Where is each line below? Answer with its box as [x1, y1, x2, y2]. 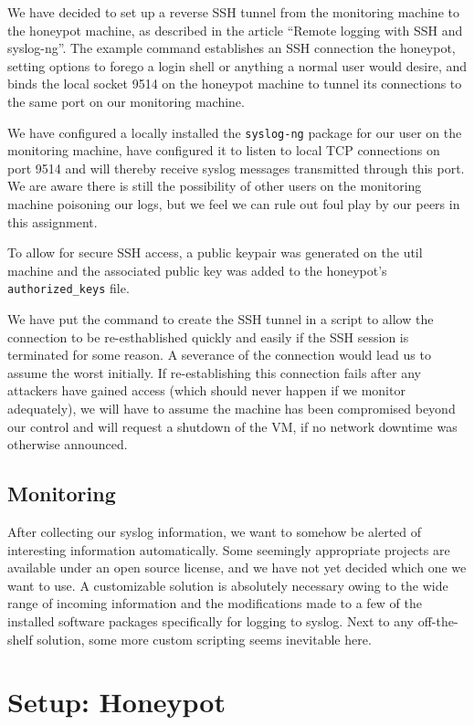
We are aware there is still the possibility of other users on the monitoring [7, 176, 422, 195]
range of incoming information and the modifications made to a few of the [7, 594, 423, 613]
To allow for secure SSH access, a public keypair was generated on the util [7, 243, 423, 262]
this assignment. [7, 212, 98, 231]
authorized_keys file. [7, 278, 130, 298]
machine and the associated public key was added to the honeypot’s [7, 260, 387, 279]
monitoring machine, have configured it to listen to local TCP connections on [7, 141, 440, 160]
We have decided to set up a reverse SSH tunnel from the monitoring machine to [7, 3, 459, 21]
